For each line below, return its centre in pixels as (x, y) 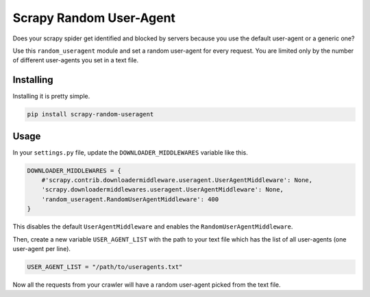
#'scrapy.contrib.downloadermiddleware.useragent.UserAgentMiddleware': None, (177, 180)
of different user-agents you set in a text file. (76, 60)
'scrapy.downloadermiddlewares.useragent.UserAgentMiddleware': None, (163, 190)
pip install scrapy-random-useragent (90, 114)
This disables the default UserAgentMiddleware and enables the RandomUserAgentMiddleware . (153, 227)
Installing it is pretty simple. (51, 96)
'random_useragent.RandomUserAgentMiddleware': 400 (130, 199)
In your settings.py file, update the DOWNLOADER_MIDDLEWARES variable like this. (130, 152)
